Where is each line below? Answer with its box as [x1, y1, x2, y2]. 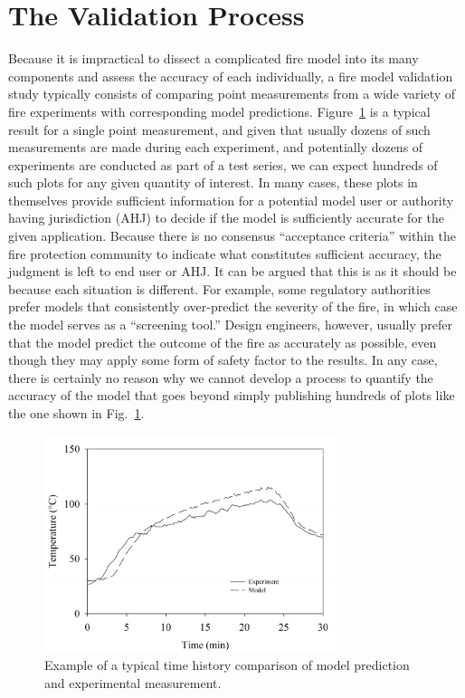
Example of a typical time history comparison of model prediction [44, 655, 410, 674]
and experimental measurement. [44, 673, 222, 692]
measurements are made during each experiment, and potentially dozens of [8, 138, 423, 157]
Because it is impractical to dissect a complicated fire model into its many [8, 49, 419, 68]
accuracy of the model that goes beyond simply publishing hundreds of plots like [8, 386, 455, 405]
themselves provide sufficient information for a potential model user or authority [8, 190, 454, 209]
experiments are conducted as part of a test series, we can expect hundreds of [8, 155, 438, 174]
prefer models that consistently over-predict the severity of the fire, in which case [8, 297, 458, 316]
